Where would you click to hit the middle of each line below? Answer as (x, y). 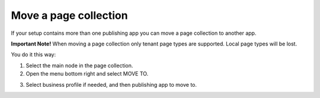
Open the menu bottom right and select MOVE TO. (87, 74)
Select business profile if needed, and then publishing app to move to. (111, 84)
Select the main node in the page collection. (79, 66)
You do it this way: (33, 55)
